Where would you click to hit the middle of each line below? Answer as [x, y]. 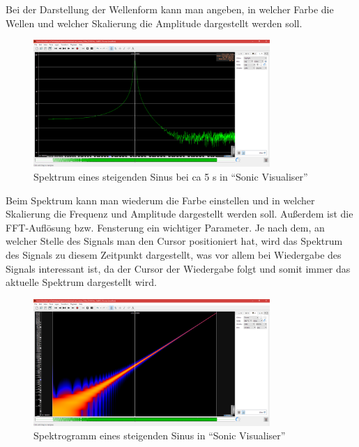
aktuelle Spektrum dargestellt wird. [81, 282]
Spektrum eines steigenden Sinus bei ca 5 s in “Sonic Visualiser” [171, 176]
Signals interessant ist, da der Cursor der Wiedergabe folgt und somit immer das [178, 268]
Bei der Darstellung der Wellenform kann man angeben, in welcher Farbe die [170, 9]
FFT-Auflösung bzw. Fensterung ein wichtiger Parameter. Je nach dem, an [165, 227]
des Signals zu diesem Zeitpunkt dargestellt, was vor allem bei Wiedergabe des [174, 254]
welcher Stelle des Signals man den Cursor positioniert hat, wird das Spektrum [174, 241]
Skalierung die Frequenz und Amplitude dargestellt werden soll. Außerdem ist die [179, 214]
